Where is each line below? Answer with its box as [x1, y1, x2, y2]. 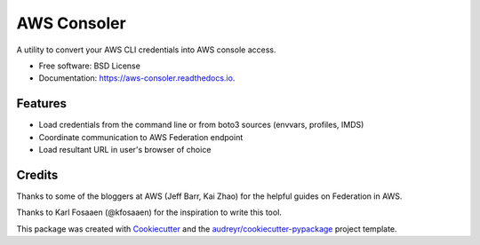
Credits [16, 167, 59, 182]
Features [16, 96, 67, 111]
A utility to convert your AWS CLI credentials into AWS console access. [16, 44, 276, 55]
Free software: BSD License [38, 60, 141, 71]
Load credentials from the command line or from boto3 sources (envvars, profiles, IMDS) [38, 120, 364, 130]
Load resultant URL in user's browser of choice [38, 145, 212, 155]
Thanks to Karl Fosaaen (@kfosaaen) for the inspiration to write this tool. [16, 207, 282, 217]
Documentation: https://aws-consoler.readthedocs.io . [38, 73, 236, 83]
